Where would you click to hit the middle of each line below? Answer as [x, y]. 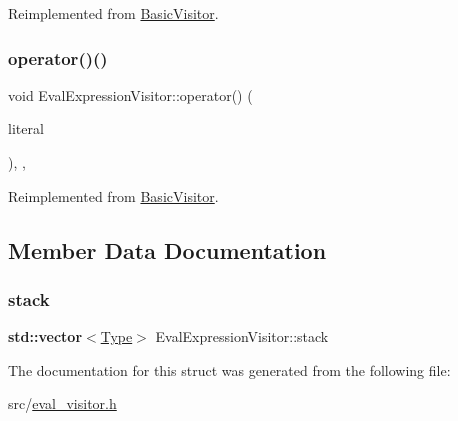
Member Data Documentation [167, 249]
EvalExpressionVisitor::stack [242, 336]
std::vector [45, 336]
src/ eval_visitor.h [62, 403]
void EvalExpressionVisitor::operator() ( [130, 94]
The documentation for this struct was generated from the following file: [229, 369]
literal [26, 128]
